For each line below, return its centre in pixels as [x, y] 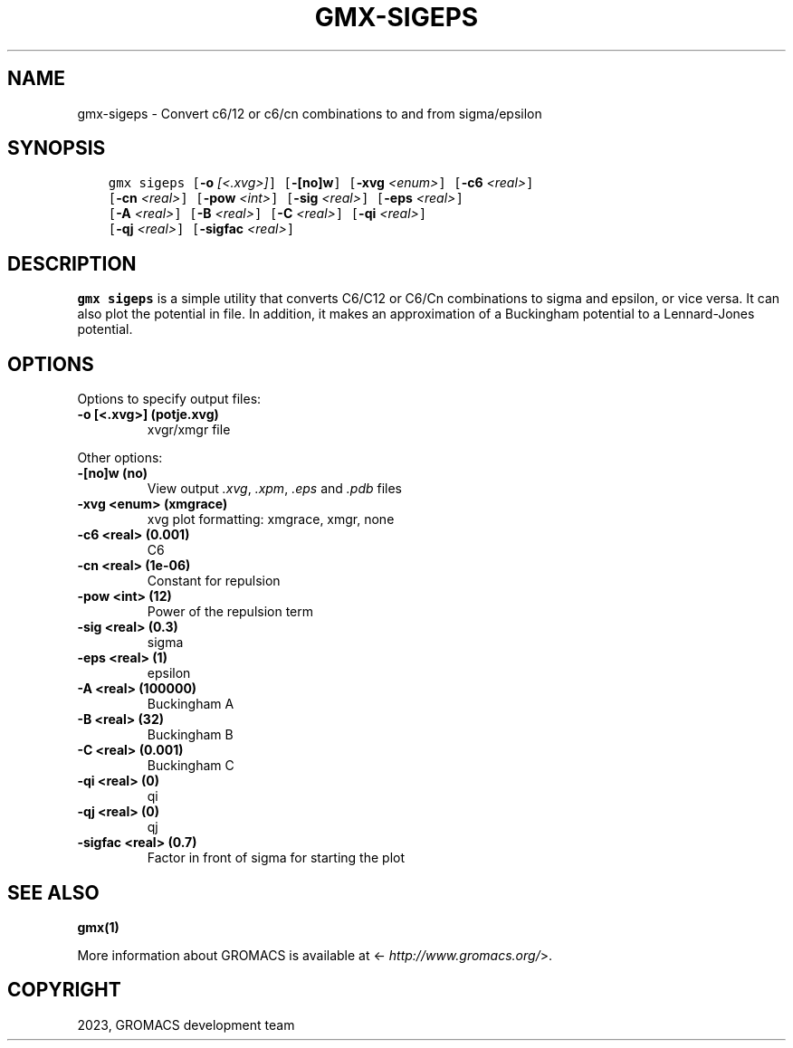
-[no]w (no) [113, 473]
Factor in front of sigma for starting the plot [276, 858]
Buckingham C [191, 766]
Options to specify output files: [169, 399]
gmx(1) [98, 927]
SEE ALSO [53, 892]
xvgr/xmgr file [189, 430]
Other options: [120, 458]
